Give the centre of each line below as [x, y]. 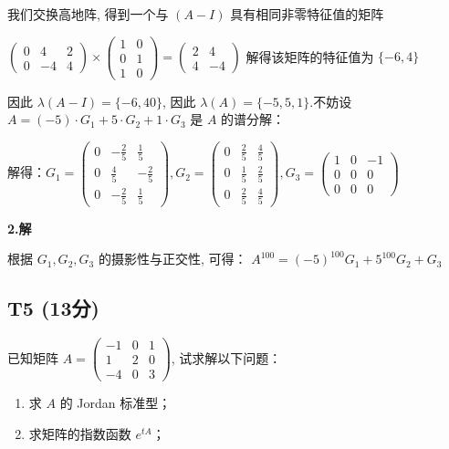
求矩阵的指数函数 [80, 433]
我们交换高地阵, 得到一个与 [88, 14]
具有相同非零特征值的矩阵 [307, 14]
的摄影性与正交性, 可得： [172, 259]
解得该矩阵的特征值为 [310, 56]
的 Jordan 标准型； [115, 403]
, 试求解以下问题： [226, 357]
